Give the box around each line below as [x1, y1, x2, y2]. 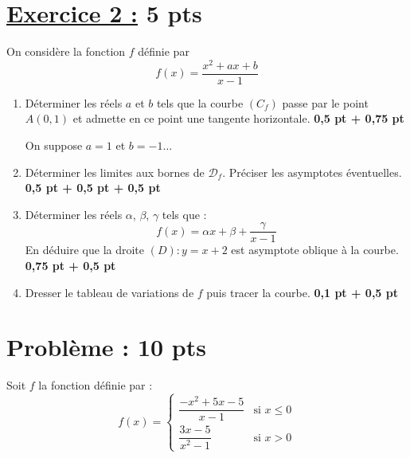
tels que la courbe [156, 94, 244, 111]
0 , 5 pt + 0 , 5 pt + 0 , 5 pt [25, 179, 161, 196]
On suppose [25, 137, 83, 154]
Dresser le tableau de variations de [25, 284, 194, 300]
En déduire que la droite [25, 241, 145, 258]
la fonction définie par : [38, 377, 153, 393]
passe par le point [282, 94, 369, 111]
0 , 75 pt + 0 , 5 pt [25, 257, 116, 274]
